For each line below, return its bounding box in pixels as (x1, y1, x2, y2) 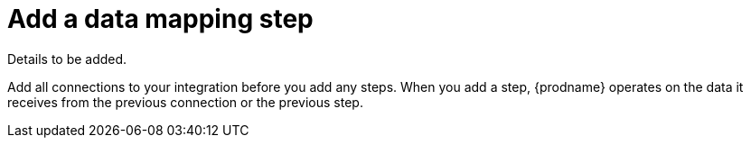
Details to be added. (7, 50, 127, 67)
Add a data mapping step (7, 4, 314, 34)
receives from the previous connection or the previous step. (7, 94, 363, 110)
